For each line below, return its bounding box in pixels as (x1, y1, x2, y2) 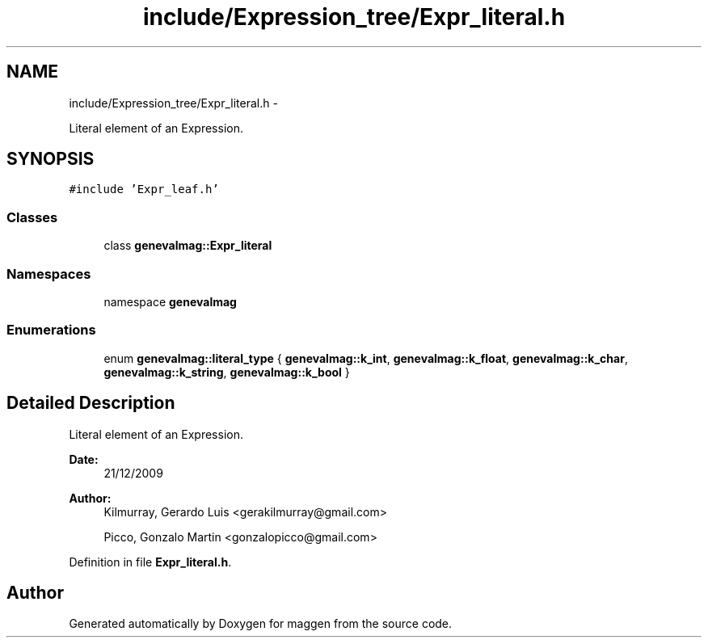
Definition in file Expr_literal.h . (69, 554, 232, 569)
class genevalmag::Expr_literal (103, 238, 272, 253)
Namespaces (6, 265, 91, 282)
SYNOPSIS (6, 149, 95, 170)
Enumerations (6, 322, 96, 339)
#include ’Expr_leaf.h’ (69, 183, 219, 196)
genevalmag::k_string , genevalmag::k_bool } (103, 364, 350, 379)
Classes (6, 208, 58, 225)
